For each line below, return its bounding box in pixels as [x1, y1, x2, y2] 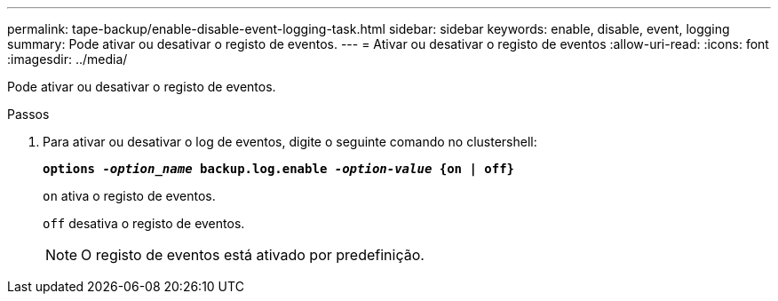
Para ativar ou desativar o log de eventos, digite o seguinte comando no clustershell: [43, 134, 537, 149]
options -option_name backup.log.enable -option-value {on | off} [43, 162, 515, 176]
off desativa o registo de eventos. [43, 216, 245, 231]
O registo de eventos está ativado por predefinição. [81, 246, 425, 264]
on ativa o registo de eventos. [43, 188, 216, 203]
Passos [7, 107, 50, 122]
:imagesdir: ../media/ [7, 51, 128, 67]
